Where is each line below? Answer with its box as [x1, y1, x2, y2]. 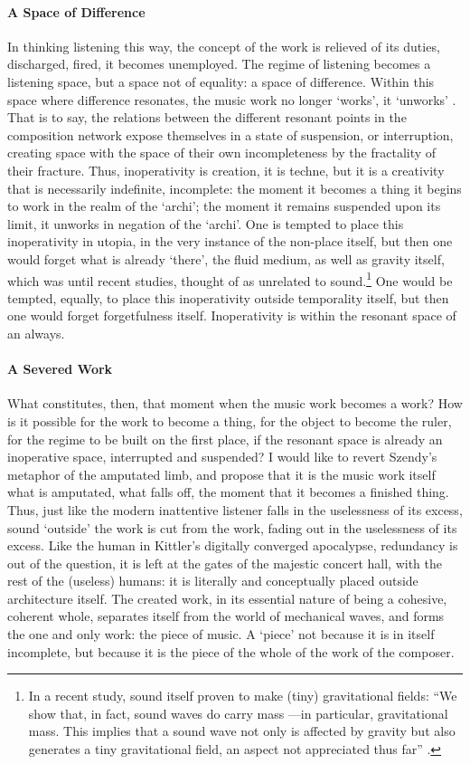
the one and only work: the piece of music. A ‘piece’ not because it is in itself [7, 625, 435, 644]
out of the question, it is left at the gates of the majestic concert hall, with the [7, 553, 442, 572]
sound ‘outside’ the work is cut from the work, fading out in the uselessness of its [7, 518, 457, 537]
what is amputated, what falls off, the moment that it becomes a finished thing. [7, 482, 449, 501]
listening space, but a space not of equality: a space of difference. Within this [7, 72, 435, 91]
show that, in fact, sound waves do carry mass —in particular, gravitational [28, 703, 448, 722]
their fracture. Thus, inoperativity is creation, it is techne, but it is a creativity [7, 160, 445, 179]
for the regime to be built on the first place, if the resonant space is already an [7, 429, 443, 448]
